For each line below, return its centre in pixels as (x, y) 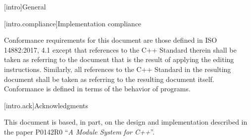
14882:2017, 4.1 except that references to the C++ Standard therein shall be (120, 49)
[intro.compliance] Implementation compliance (73, 23)
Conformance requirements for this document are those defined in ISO (111, 40)
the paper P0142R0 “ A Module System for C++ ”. (79, 131)
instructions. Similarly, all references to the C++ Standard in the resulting (118, 69)
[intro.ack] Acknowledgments (46, 105)
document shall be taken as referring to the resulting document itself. (109, 79)
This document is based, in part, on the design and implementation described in (126, 122)
